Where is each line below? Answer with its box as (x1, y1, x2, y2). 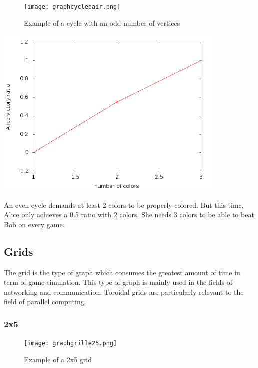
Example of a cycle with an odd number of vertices (24, 17, 180, 28)
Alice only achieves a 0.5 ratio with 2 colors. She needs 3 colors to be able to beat (4, 209, 254, 220)
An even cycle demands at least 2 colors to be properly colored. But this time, (4, 199, 244, 210)
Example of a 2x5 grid (24, 354, 92, 364)
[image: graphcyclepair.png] (24, 3, 121, 10)
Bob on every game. (4, 219, 65, 229)
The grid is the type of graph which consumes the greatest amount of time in (4, 267, 240, 277)
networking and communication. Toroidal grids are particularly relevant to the (4, 286, 244, 297)
